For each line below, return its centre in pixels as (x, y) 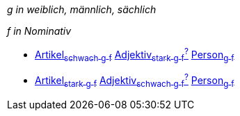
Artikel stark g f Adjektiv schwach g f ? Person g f (135, 81)
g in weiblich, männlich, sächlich (82, 9)
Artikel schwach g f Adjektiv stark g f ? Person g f (135, 55)
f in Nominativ (39, 31)
